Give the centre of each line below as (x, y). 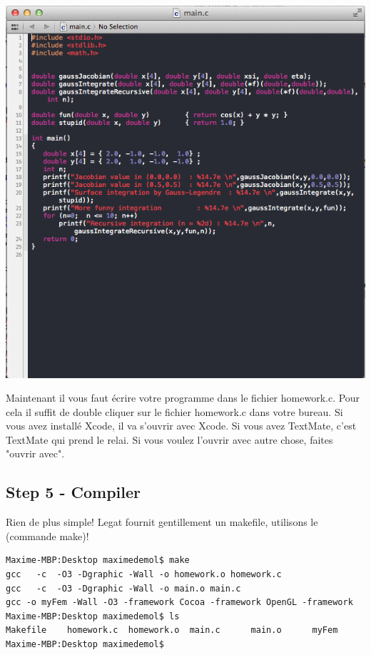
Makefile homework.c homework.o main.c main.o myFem (172, 630)
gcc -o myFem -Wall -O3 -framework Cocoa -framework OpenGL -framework (179, 603)
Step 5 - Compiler (73, 492)
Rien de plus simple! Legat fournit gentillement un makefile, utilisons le (162, 522)
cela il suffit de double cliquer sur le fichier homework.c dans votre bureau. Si (174, 411)
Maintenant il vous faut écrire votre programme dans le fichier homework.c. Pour (183, 398)
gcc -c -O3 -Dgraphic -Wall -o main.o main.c (123, 588)
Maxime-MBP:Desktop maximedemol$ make (98, 560)
